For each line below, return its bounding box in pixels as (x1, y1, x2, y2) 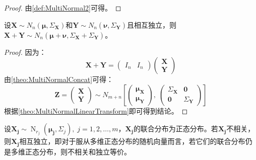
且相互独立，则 (126, 19, 176, 30)
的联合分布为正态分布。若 (133, 123, 218, 134)
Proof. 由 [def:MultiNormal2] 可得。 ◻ (4, 3, 121, 13)
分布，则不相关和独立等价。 (39, 146, 131, 156)
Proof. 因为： (4, 46, 46, 57)
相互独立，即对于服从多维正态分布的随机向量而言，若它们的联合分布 (19, 136, 245, 146)
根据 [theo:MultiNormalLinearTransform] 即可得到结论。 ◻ (4, 105, 188, 116)
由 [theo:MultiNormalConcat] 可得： (4, 74, 114, 85)
